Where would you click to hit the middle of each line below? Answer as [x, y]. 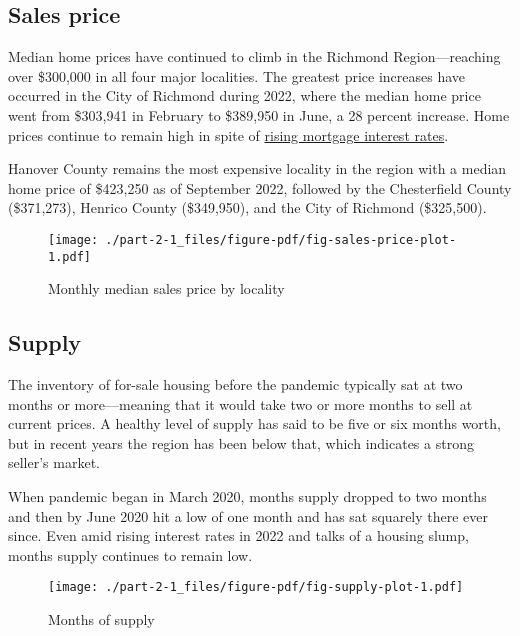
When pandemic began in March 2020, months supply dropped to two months [247, 496]
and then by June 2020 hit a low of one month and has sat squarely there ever [248, 515]
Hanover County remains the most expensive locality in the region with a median [257, 168]
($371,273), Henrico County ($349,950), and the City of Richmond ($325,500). [247, 207]
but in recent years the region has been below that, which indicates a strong [241, 442]
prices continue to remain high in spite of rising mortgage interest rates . [228, 134]
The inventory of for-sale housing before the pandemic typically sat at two [235, 384]
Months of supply [101, 619]
